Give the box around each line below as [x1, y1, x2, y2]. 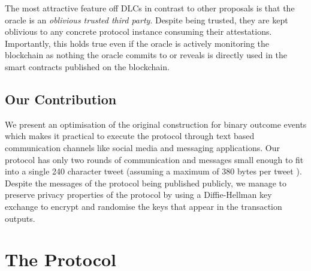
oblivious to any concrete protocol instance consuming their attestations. [5, 25, 272, 38]
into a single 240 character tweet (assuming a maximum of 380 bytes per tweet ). [5, 165, 302, 177]
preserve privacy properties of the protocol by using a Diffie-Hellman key [5, 188, 272, 201]
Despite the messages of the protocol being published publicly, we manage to [5, 176, 286, 189]
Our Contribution [5, 89, 117, 108]
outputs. [5, 212, 35, 224]
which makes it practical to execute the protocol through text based [5, 130, 255, 142]
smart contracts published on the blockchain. [5, 60, 170, 73]
